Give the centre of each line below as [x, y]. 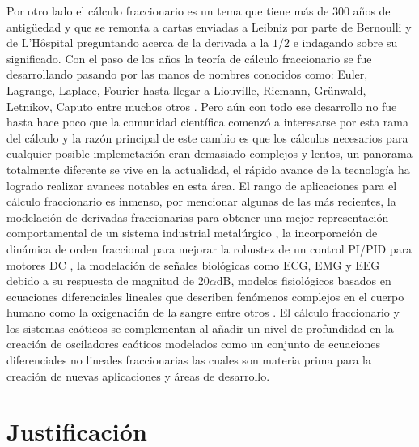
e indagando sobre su [345, 43]
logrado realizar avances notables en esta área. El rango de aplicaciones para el [202, 185]
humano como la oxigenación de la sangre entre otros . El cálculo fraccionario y [203, 312]
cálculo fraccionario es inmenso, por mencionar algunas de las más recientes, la [201, 201]
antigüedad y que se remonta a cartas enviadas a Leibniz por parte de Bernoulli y [209, 26]
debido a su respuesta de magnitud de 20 [108, 281]
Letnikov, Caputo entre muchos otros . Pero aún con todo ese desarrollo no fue [202, 106]
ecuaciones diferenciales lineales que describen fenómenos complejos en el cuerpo [205, 296]
